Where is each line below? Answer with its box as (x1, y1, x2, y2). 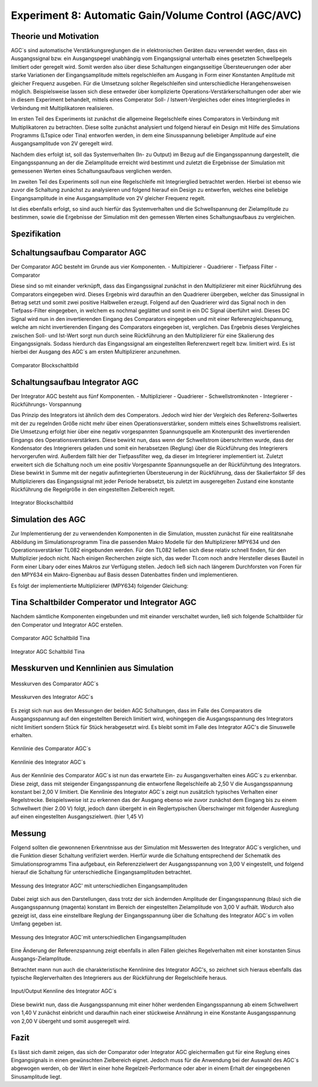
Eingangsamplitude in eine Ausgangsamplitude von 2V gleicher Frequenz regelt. (11, 194, 206, 201)
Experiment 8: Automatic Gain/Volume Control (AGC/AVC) (11, 9, 302, 22)
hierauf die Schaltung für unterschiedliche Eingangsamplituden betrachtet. (11, 869, 192, 876)
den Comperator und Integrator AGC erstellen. (11, 621, 123, 628)
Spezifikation (11, 229, 61, 239)
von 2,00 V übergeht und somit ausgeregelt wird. (11, 1018, 131, 1025)
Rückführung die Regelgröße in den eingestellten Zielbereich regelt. (11, 486, 175, 493)
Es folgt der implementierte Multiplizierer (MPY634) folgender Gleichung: (11, 582, 188, 589)
